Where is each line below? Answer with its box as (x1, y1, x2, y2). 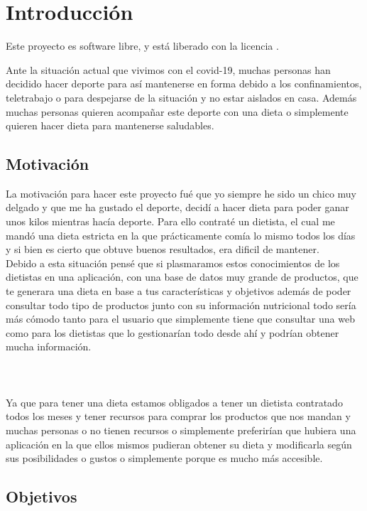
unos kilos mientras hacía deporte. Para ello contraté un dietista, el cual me (6, 214, 335, 229)
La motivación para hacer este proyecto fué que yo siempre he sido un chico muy (6, 185, 357, 200)
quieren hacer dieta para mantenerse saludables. (6, 118, 214, 133)
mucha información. (6, 339, 92, 354)
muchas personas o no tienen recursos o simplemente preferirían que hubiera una (6, 422, 356, 437)
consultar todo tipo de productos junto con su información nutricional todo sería (6, 297, 356, 312)
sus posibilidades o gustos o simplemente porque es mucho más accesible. (6, 451, 323, 466)
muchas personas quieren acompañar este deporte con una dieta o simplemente (6, 104, 349, 119)
